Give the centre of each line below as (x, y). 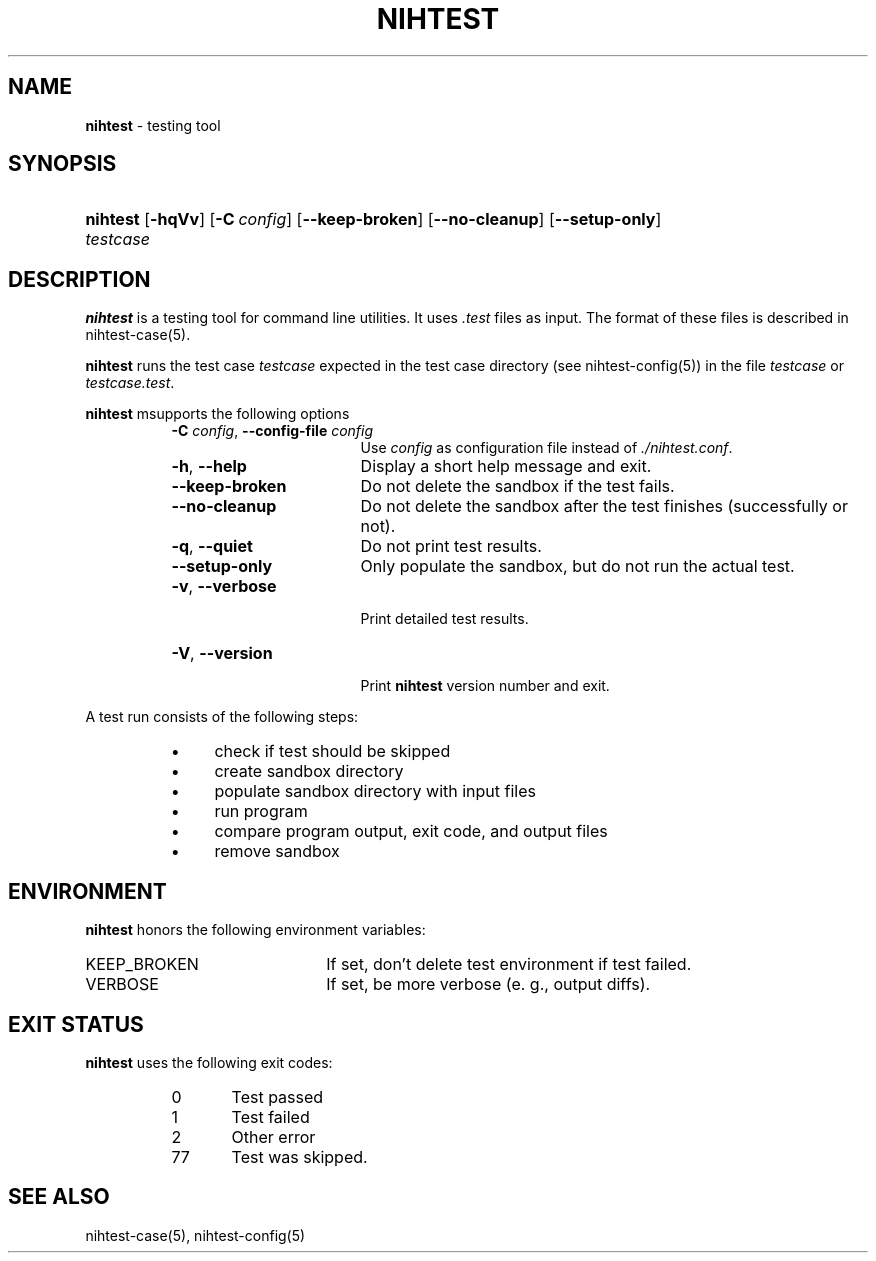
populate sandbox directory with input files (375, 791)
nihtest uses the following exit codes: (209, 1062)
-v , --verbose (224, 586)
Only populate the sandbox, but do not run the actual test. (577, 566)
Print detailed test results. (444, 619)
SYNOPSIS (62, 164)
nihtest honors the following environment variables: (255, 930)
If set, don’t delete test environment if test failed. (509, 964)
